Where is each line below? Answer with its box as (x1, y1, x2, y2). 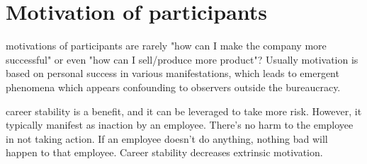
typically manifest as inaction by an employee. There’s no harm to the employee (6, 117, 354, 132)
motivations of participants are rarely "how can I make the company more (6, 38, 327, 53)
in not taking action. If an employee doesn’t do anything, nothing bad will (6, 131, 328, 146)
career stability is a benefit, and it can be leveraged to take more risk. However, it (6, 103, 362, 118)
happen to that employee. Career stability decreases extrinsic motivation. (6, 145, 323, 160)
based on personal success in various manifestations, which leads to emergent (6, 66, 339, 81)
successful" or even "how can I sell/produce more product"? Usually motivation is (6, 52, 358, 66)
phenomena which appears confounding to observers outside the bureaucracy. (6, 79, 341, 94)
